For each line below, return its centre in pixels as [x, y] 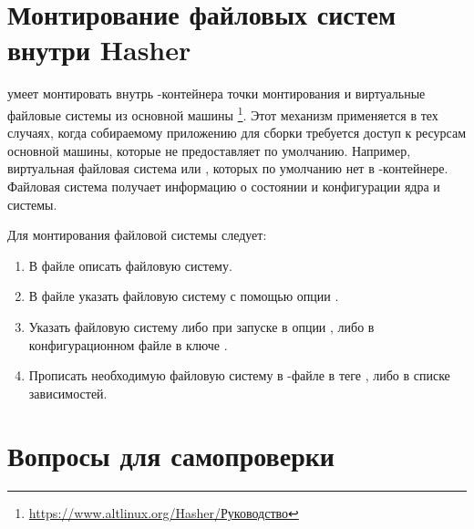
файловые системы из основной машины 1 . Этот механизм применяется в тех [223, 113]
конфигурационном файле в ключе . [128, 344]
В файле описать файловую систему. [130, 265]
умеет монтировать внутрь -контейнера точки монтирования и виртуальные [216, 93]
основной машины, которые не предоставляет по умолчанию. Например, [209, 150]
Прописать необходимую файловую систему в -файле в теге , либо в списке [239, 375]
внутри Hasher [99, 50]
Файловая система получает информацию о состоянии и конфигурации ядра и [224, 186]
